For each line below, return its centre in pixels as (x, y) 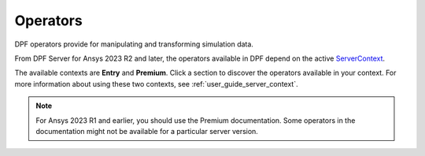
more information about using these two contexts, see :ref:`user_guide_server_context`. (156, 84)
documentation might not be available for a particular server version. (147, 131)
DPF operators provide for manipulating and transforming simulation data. (134, 44)
